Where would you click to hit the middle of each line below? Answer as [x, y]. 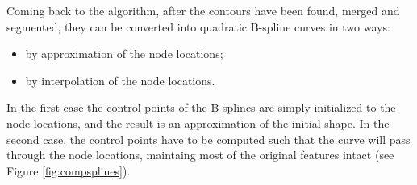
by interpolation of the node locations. [120, 80]
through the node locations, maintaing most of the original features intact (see [200, 155]
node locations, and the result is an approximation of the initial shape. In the [198, 123]
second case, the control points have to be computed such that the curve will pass [208, 139]
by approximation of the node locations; [124, 53]
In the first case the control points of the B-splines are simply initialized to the [201, 107]
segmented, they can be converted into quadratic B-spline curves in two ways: [198, 26]
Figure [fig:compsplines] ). [69, 170]
